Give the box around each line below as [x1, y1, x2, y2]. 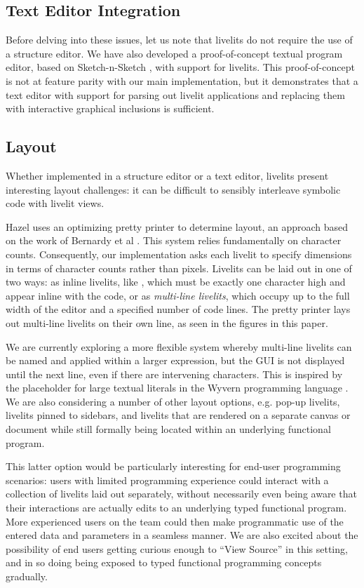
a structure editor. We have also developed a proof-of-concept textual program [6, 46, 343, 60]
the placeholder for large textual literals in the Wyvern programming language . [6, 380, 349, 395]
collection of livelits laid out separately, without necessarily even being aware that [6, 486, 357, 501]
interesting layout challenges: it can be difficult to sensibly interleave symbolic [6, 182, 341, 196]
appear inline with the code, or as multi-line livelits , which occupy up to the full [6, 288, 350, 302]
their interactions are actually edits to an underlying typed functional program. [6, 500, 347, 515]
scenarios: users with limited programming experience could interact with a [6, 472, 329, 487]
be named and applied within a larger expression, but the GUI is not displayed [6, 353, 345, 368]
